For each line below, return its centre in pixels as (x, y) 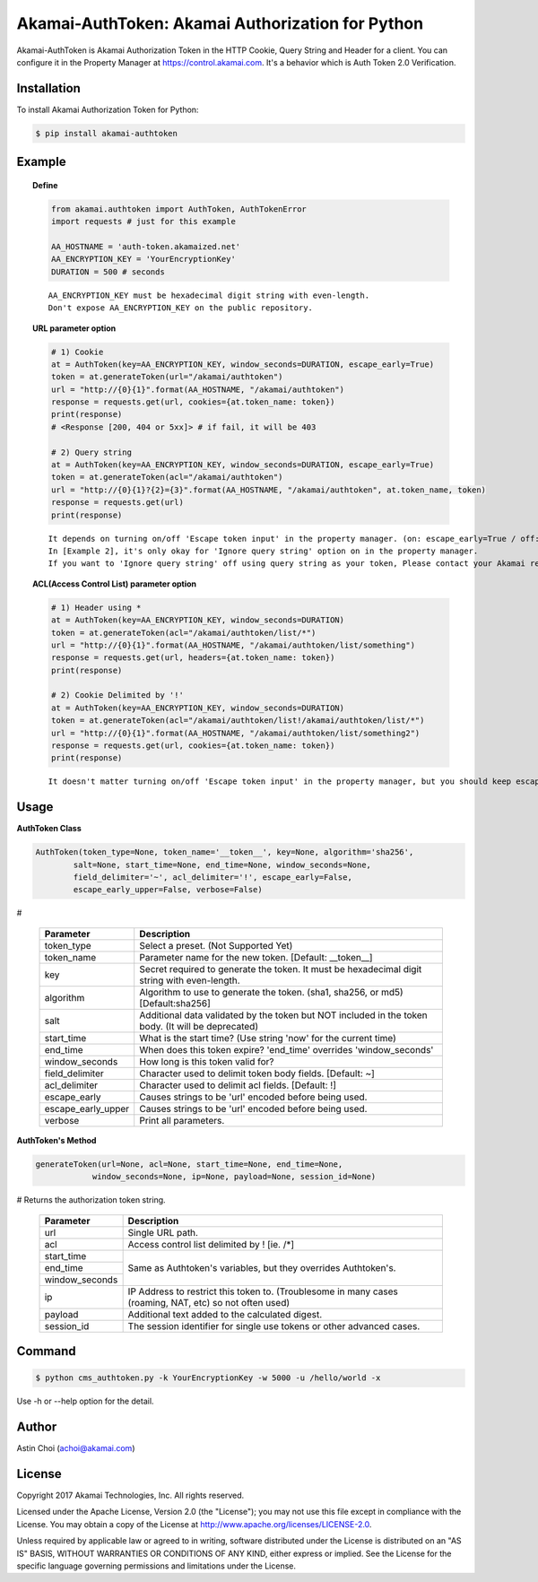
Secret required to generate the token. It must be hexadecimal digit (281, 969)
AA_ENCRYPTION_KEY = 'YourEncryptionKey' (143, 259)
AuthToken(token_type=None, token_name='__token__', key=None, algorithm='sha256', (225, 852)
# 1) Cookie (77, 352)
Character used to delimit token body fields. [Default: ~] (257, 1073)
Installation (48, 88)
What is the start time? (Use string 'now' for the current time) (268, 1038)
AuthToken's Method (56, 1140)
